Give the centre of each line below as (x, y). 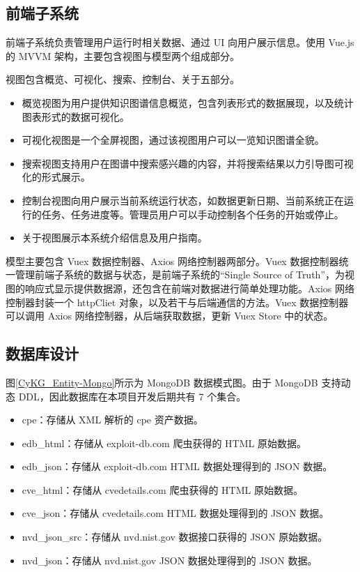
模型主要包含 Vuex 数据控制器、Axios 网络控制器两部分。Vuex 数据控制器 (172, 261)
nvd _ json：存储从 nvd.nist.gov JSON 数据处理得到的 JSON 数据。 (170, 560)
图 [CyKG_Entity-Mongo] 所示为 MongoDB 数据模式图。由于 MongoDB (162, 382)
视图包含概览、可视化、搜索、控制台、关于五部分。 (123, 79)
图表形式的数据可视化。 (76, 116)
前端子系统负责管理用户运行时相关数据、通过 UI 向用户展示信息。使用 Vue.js (180, 42)
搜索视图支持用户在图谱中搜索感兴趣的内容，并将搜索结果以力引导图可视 (188, 163)
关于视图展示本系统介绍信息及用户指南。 (115, 238)
